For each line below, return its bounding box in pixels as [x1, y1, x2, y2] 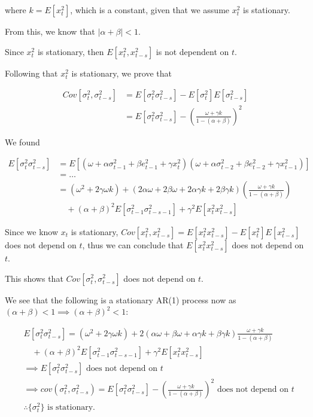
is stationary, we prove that [71, 66, 172, 79]
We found [5, 135, 40, 148]
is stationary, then [37, 45, 104, 57]
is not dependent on [156, 45, 229, 57]
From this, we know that [5, 25, 95, 37]
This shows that [5, 272, 63, 284]
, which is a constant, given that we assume [70, 4, 230, 16]
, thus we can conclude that [82, 238, 184, 251]
